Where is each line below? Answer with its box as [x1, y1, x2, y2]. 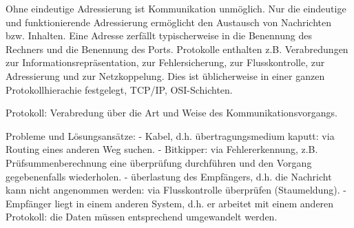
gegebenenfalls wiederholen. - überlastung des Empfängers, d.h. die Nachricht [6, 169, 332, 183]
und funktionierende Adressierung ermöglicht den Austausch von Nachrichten [6, 14, 332, 29]
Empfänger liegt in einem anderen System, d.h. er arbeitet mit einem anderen [6, 196, 334, 210]
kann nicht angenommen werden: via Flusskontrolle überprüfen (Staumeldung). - [6, 183, 346, 197]
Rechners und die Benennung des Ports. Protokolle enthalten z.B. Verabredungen [6, 41, 348, 56]
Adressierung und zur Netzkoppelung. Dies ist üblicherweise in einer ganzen [6, 68, 325, 83]
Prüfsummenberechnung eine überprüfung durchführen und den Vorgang [6, 155, 312, 169]
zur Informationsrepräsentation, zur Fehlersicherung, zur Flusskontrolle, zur [6, 55, 325, 70]
